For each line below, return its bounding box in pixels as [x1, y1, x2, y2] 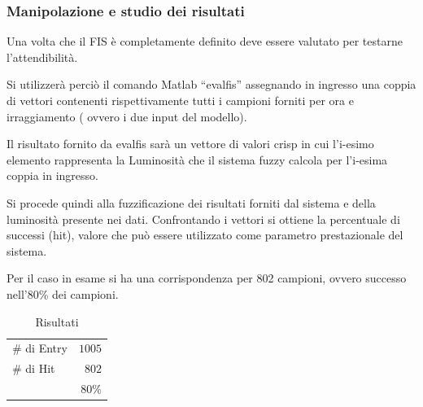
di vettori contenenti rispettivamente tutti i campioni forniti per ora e [7, 92, 354, 108]
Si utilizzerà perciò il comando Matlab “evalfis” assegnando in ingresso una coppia [7, 76, 416, 93]
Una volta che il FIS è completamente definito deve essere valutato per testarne [7, 33, 403, 50]
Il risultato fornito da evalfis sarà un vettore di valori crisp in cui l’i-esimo [7, 135, 374, 152]
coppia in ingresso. [7, 167, 98, 184]
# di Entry [12, 339, 68, 357]
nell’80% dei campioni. [7, 285, 119, 302]
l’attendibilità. [7, 48, 78, 65]
